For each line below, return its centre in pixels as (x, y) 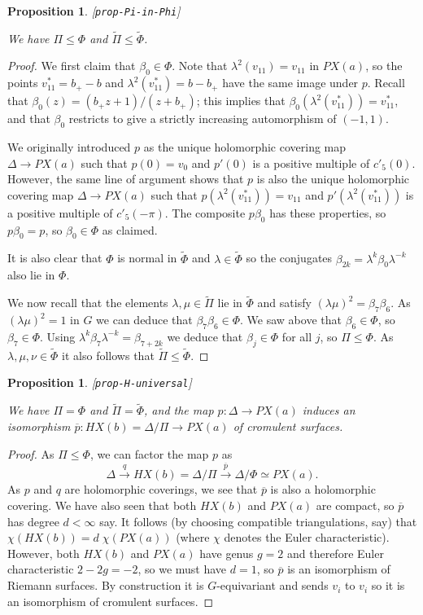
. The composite (205, 212)
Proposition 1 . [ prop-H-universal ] (100, 382)
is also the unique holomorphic (333, 179)
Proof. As (31, 453)
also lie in (31, 275)
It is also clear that (55, 258)
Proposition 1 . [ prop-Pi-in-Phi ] (94, 11)
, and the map (179, 410)
